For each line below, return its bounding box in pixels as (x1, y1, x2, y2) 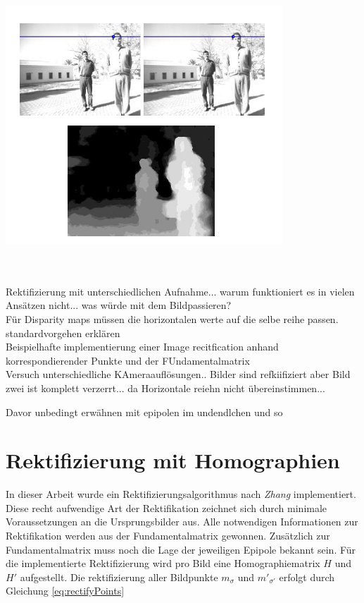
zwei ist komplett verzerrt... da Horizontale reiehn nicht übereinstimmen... (6, 380, 325, 395)
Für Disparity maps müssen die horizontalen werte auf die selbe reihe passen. (6, 311, 339, 326)
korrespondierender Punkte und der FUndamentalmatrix (6, 353, 250, 367)
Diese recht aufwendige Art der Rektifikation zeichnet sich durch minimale (6, 500, 327, 515)
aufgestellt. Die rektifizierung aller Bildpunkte (20, 569, 218, 584)
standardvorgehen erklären (6, 325, 120, 340)
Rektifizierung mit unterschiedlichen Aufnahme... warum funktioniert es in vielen (6, 284, 355, 298)
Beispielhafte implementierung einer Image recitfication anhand (6, 339, 279, 354)
